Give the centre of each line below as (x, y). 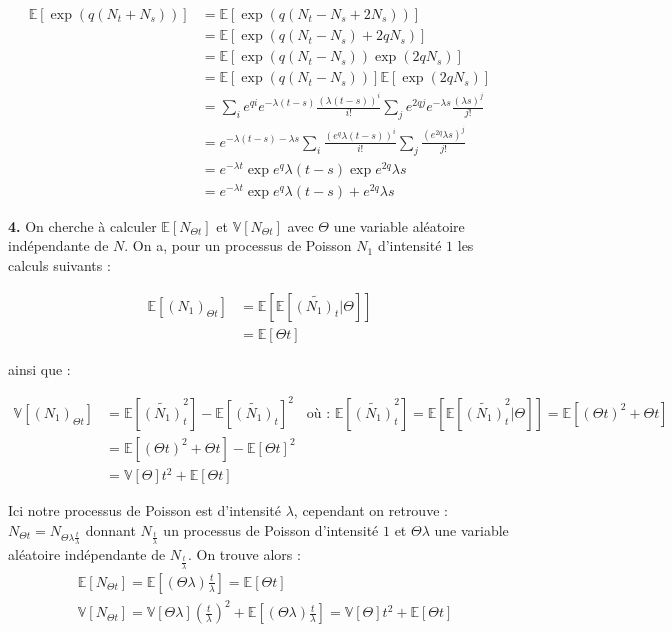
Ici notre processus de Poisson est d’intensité (144, 510)
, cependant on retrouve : (370, 510)
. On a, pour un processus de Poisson (238, 245)
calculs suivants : (59, 264)
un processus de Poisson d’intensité (271, 529)
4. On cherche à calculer (82, 225)
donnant (110, 529)
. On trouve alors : (244, 554)
